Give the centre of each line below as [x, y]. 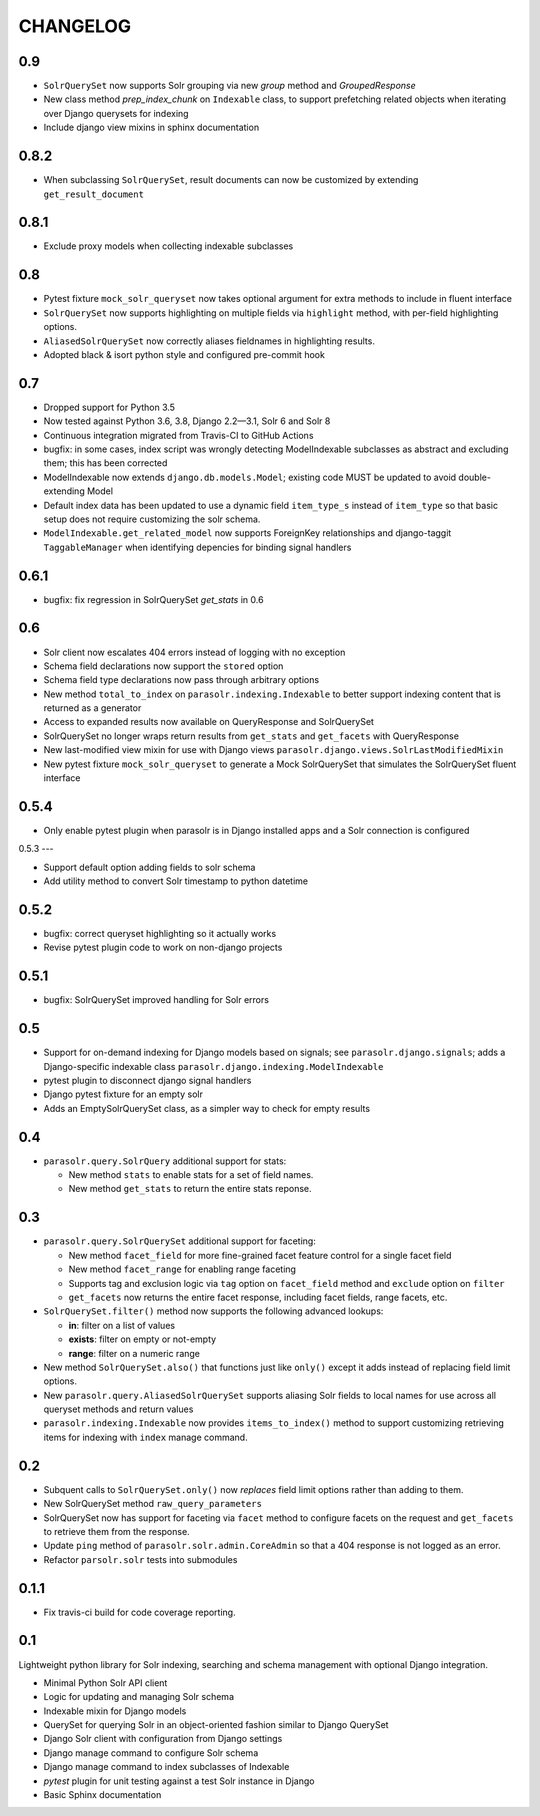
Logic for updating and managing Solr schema [139, 1697]
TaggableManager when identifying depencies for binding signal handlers [197, 547]
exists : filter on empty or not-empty [142, 1339]
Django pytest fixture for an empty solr [123, 1094]
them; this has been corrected [105, 463]
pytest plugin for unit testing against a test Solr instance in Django [179, 1781]
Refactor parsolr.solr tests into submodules [140, 1559]
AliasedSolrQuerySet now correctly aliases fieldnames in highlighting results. [209, 341]
